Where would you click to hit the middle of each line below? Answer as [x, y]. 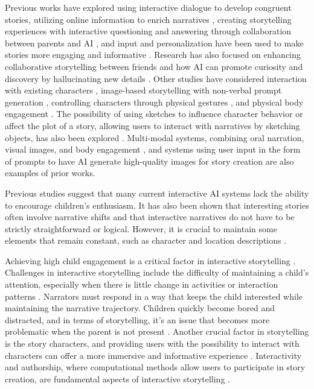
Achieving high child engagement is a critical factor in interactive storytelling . [150, 260]
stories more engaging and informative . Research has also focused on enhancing [153, 55]
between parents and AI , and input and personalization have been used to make [154, 43]
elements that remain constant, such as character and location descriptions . [146, 240]
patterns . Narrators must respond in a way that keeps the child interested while [154, 296]
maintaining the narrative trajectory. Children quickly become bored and [140, 308]
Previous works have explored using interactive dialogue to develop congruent [148, 7]
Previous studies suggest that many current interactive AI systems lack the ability [157, 193]
